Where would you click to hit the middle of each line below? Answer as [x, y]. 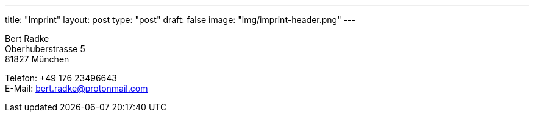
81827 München [37, 59]
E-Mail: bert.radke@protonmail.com [77, 88]
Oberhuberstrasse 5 [45, 49]
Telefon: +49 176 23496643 [61, 78]
